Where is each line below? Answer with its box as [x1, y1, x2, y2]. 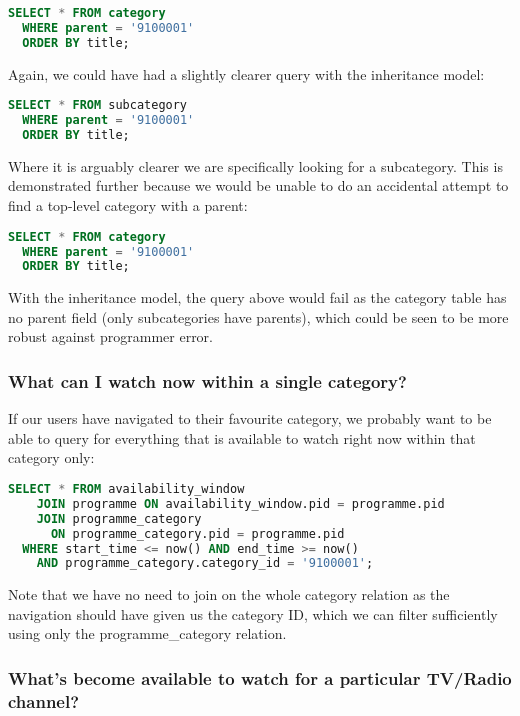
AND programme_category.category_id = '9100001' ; [36, 556, 374, 571]
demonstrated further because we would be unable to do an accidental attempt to [8, 175, 509, 196]
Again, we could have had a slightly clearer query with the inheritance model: [8, 63, 485, 84]
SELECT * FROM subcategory [8, 98, 188, 113]
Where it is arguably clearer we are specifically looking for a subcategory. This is [8, 155, 503, 176]
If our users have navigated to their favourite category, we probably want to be [8, 408, 492, 429]
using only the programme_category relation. [8, 623, 287, 644]
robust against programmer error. [8, 326, 214, 347]
